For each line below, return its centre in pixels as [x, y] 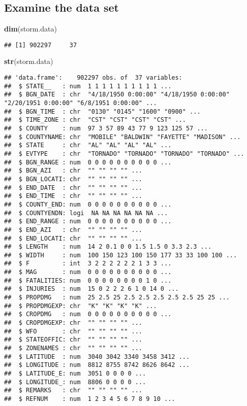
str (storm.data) [29, 61]
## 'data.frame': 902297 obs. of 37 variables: [93, 78]
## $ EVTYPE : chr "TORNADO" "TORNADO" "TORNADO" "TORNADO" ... [124, 154]
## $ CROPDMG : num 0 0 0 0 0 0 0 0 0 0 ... [88, 314]
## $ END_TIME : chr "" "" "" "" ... [73, 196]
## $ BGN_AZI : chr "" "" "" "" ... [73, 171]
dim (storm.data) [30, 29]
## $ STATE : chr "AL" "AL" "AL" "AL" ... [88, 145]
